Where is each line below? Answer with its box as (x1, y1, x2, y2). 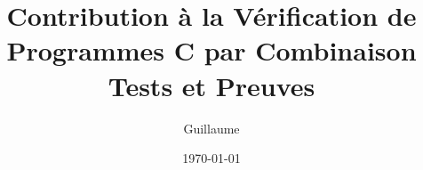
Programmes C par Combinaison (6, 32, 417, 69)
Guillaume (183, 118, 240, 137)
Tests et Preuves (108, 67, 315, 103)
